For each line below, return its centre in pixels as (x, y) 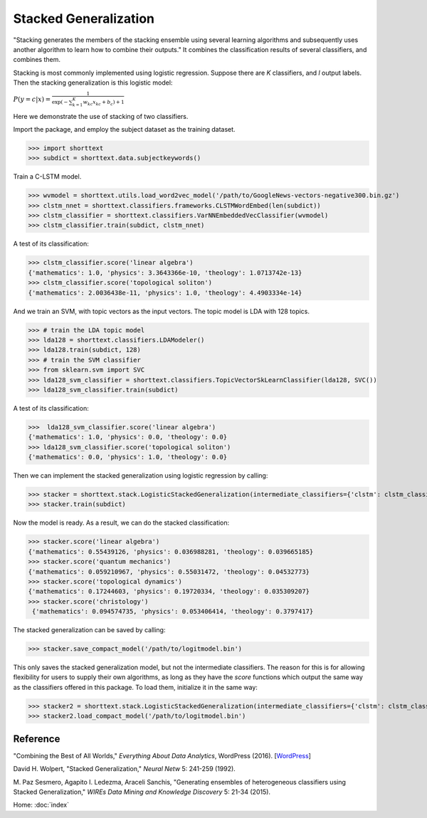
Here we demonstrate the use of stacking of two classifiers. (101, 116)
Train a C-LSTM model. (47, 177)
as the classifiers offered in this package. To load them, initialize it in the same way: (135, 687)
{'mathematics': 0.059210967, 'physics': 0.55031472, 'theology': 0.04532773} (169, 572)
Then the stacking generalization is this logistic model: (93, 83)
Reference (37, 739)
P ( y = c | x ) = (32, 99)
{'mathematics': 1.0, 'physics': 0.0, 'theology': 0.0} (128, 437)
